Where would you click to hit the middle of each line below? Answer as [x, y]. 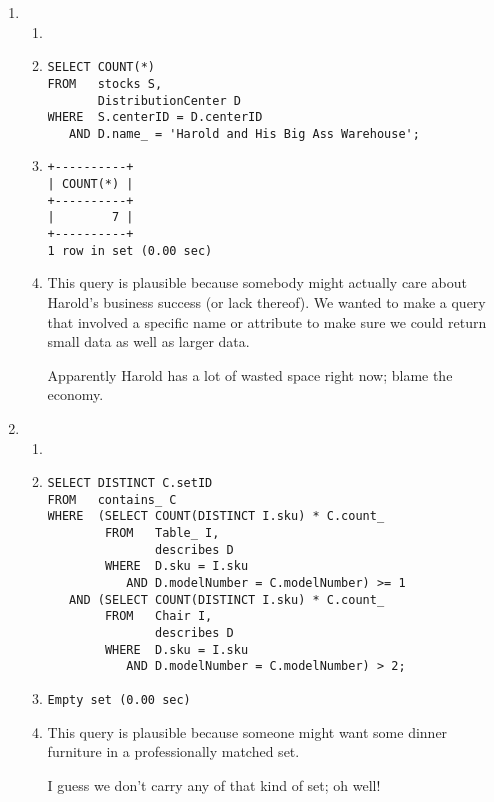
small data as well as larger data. [148, 341]
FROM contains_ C [112, 499]
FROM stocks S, [105, 83]
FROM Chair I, [158, 616]
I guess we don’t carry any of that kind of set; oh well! [214, 784]
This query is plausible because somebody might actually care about [257, 282]
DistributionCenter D [169, 100]
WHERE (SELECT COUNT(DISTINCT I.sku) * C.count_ [216, 516]
